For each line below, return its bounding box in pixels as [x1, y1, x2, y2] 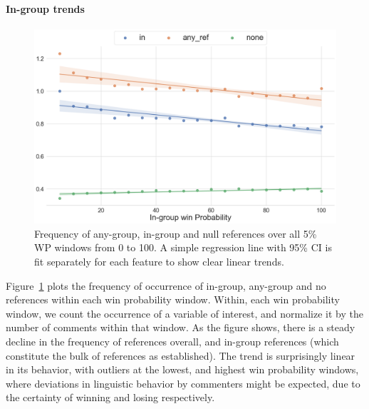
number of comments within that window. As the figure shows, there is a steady [6, 320, 355, 335]
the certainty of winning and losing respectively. [6, 390, 215, 405]
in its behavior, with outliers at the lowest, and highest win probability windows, [6, 362, 359, 377]
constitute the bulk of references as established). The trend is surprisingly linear [6, 348, 355, 363]
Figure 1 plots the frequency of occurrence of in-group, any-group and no [6, 278, 326, 293]
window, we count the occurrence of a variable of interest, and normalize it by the [6, 306, 363, 320]
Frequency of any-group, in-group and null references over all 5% [34, 226, 317, 241]
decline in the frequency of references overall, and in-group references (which [6, 334, 339, 348]
